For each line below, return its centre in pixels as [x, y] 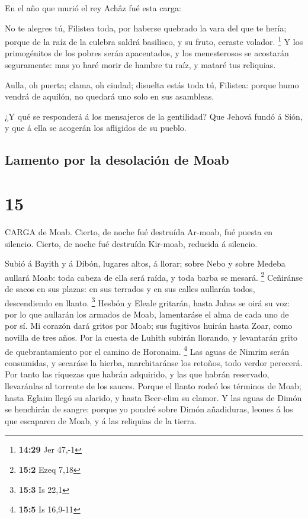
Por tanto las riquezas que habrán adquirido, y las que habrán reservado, [137, 374]
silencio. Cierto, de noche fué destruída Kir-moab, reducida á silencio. [131, 243]
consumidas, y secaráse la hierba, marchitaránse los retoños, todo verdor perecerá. [154, 362]
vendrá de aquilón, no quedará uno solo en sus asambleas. [110, 96]
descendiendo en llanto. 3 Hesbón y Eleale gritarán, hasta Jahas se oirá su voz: [147, 302]
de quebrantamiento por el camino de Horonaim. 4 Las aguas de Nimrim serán [147, 350]
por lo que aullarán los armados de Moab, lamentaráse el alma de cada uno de [147, 314]
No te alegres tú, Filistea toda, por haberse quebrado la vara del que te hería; [146, 28]
